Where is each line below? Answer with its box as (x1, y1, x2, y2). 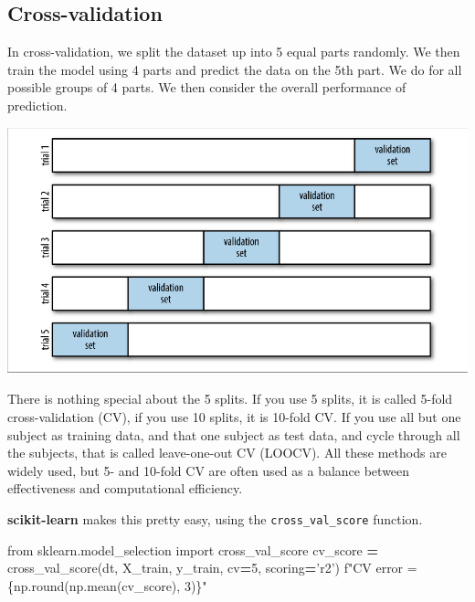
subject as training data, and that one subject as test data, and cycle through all (7, 425, 460, 444)
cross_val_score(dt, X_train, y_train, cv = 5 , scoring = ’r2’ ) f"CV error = (7, 558, 417, 577)
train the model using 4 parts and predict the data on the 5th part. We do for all (7, 59, 462, 79)
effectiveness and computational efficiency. (7, 479, 243, 498)
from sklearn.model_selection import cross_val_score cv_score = (7, 540, 378, 559)
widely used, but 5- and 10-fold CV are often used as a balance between (7, 460, 410, 480)
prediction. (7, 95, 68, 114)
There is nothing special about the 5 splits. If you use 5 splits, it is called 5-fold (7, 389, 453, 408)
